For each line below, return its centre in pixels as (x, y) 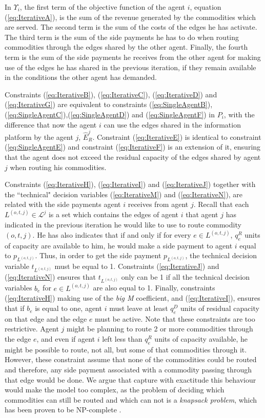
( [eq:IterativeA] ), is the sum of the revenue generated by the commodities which (130, 17)
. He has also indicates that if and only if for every (112, 235)
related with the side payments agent (63, 204)
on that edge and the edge (46, 318)
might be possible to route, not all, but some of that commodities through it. (126, 349)
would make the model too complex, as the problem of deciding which (115, 390)
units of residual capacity (220, 308)
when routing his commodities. (58, 167)
